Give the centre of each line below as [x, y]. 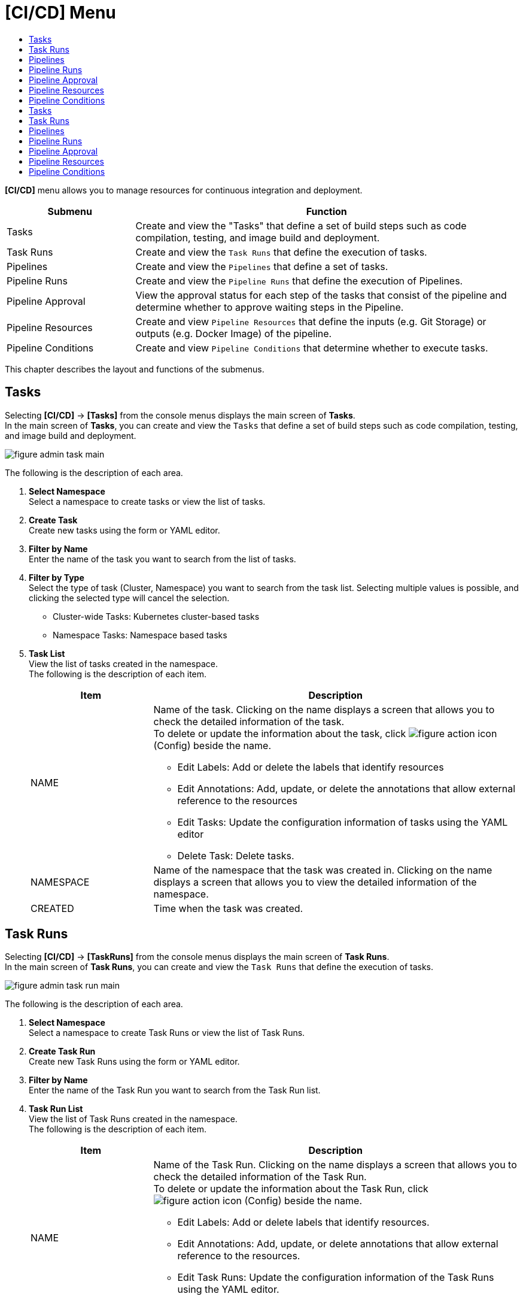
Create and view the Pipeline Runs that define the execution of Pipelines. [299, 281]
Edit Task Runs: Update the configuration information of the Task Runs [336, 1278]
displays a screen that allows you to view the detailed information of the [315, 882]
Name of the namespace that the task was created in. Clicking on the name [323, 870]
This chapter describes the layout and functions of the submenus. [135, 369]
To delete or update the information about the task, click [280, 733]
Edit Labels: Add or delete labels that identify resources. [303, 1222]
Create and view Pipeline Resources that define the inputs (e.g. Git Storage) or [311, 321]
